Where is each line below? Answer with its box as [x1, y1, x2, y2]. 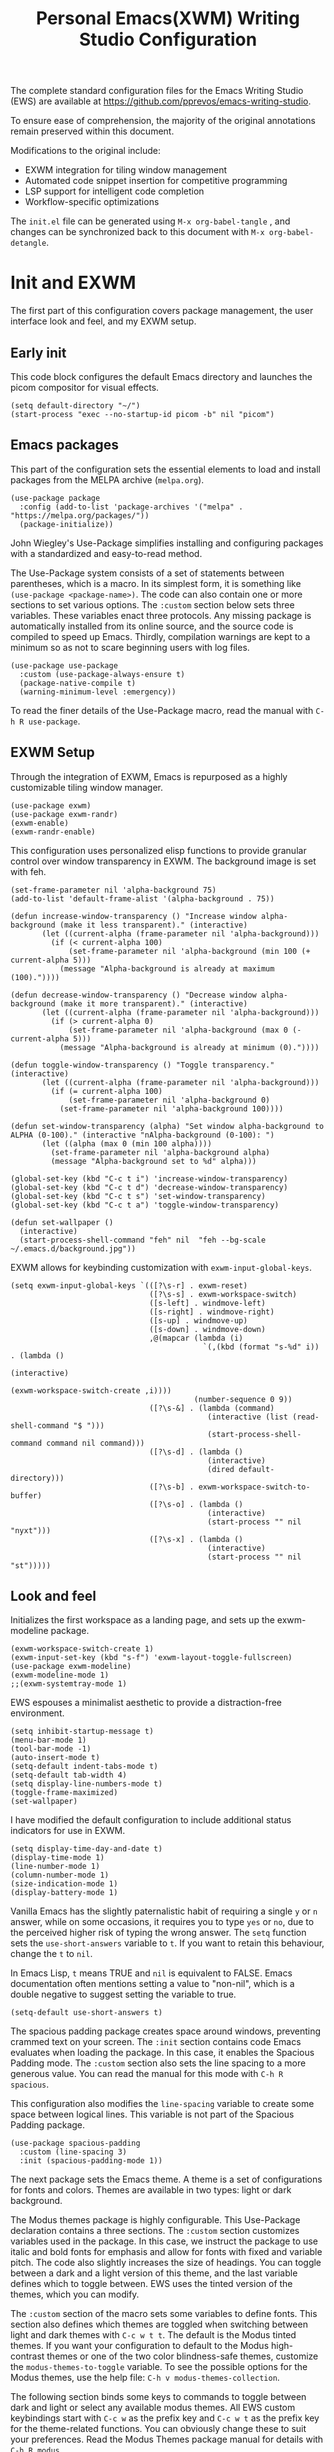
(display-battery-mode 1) [10, 1888, 118, 1898]
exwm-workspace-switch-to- [198, 1482, 311, 1492]
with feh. [10, 865, 47, 877]
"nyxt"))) [10, 1525, 52, 1536]
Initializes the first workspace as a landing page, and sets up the [10, 1614, 275, 1626]
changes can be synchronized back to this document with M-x [10, 226, 265, 238]
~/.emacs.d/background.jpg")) [10, 1243, 137, 1254]
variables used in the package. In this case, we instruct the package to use [10, 2235, 318, 2247]
